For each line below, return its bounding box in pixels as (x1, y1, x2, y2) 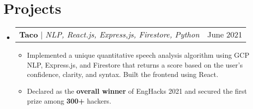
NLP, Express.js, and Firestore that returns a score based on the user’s (27, 59, 243, 70)
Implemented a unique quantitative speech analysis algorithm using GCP (27, 50, 250, 60)
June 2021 (207, 29, 243, 40)
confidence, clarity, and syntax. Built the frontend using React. (27, 69, 218, 79)
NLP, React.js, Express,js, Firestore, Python (45, 29, 199, 40)
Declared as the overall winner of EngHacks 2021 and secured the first (27, 85, 247, 96)
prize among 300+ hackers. (27, 95, 112, 106)
